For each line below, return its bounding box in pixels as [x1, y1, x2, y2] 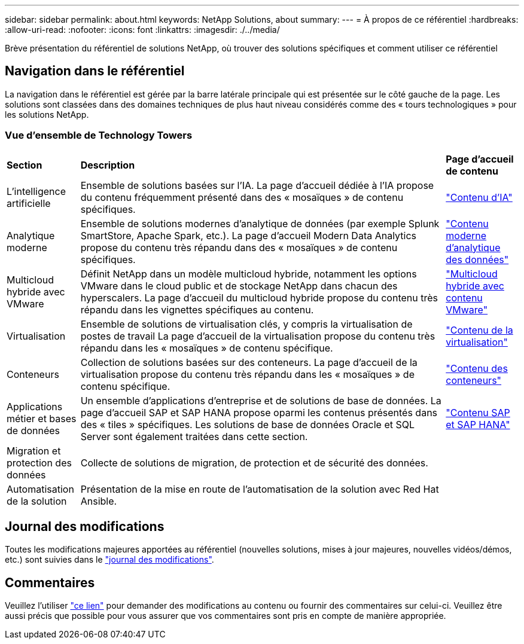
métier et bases [7, 412, 77, 425]
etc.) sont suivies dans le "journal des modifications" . [5, 554, 214, 565]
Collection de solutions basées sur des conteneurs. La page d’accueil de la [80, 356, 418, 368]
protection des [7, 456, 72, 469]
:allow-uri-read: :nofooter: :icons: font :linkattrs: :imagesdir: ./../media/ [5, 25, 280, 35]
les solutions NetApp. [5, 109, 89, 120]
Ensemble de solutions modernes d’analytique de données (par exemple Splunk [80, 217, 440, 230]
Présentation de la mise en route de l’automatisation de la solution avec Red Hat [80, 483, 439, 495]
